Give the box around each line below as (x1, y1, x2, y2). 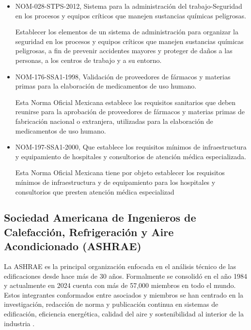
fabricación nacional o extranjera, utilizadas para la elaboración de (15, 116, 213, 126)
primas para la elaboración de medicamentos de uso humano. (15, 81, 197, 91)
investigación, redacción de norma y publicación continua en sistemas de (4, 299, 219, 309)
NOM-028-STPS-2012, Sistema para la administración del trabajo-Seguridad (15, 1, 242, 11)
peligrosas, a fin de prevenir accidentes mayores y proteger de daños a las (15, 45, 233, 56)
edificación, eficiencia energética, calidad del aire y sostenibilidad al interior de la (4, 309, 244, 319)
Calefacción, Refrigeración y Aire (4, 224, 174, 239)
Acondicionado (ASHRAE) (4, 239, 141, 254)
